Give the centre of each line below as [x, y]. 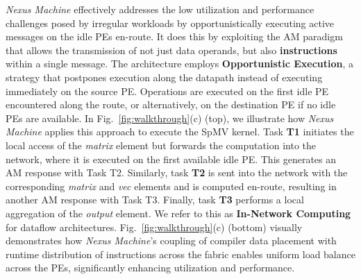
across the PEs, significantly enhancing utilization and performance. [150, 268]
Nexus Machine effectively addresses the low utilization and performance [160, 9]
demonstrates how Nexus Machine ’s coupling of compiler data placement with [171, 240]
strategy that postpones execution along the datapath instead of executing [164, 77]
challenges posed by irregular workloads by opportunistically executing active [170, 23]
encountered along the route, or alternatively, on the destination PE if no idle [171, 104]
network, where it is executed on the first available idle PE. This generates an [171, 159]
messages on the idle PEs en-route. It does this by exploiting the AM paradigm [174, 36]
